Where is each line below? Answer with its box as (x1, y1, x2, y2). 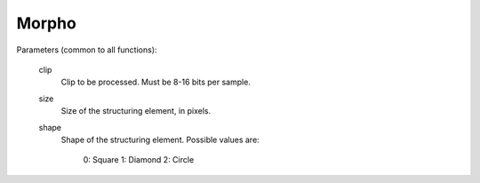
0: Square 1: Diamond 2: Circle (83, 155, 195, 165)
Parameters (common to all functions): (16, 44, 157, 55)
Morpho (16, 13, 77, 33)
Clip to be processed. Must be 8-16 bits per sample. (60, 76, 251, 88)
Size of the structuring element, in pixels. (60, 106, 212, 116)
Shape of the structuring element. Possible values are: (60, 134, 260, 145)
